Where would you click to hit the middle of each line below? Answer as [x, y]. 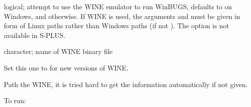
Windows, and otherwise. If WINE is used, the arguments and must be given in [122, 16]
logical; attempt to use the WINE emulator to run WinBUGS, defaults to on [118, 6]
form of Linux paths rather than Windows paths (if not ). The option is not [117, 26]
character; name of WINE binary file [58, 51]
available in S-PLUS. [35, 35]
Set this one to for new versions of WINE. [66, 67]
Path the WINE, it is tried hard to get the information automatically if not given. [126, 84]
